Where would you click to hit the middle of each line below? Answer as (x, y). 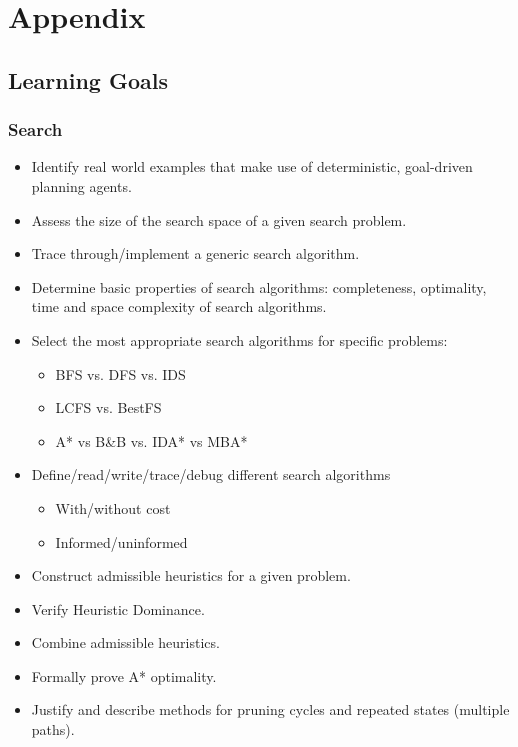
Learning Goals (88, 79)
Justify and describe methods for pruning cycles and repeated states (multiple (270, 709)
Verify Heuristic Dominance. (118, 608)
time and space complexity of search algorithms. (179, 306)
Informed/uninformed (121, 541)
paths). (53, 729)
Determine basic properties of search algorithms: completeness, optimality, (259, 286)
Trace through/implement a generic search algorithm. (195, 253)
